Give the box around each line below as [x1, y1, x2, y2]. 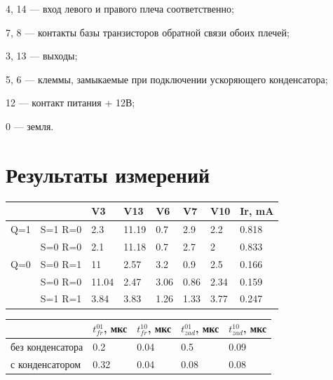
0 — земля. [6, 118, 54, 133]
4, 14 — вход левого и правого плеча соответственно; [6, 1, 234, 15]
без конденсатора [11, 339, 83, 353]
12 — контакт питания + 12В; [6, 95, 135, 110]
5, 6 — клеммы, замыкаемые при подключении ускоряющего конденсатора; [6, 71, 328, 86]
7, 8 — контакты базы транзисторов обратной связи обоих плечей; [6, 24, 290, 39]
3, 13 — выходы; [6, 48, 78, 63]
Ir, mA [240, 204, 274, 218]
